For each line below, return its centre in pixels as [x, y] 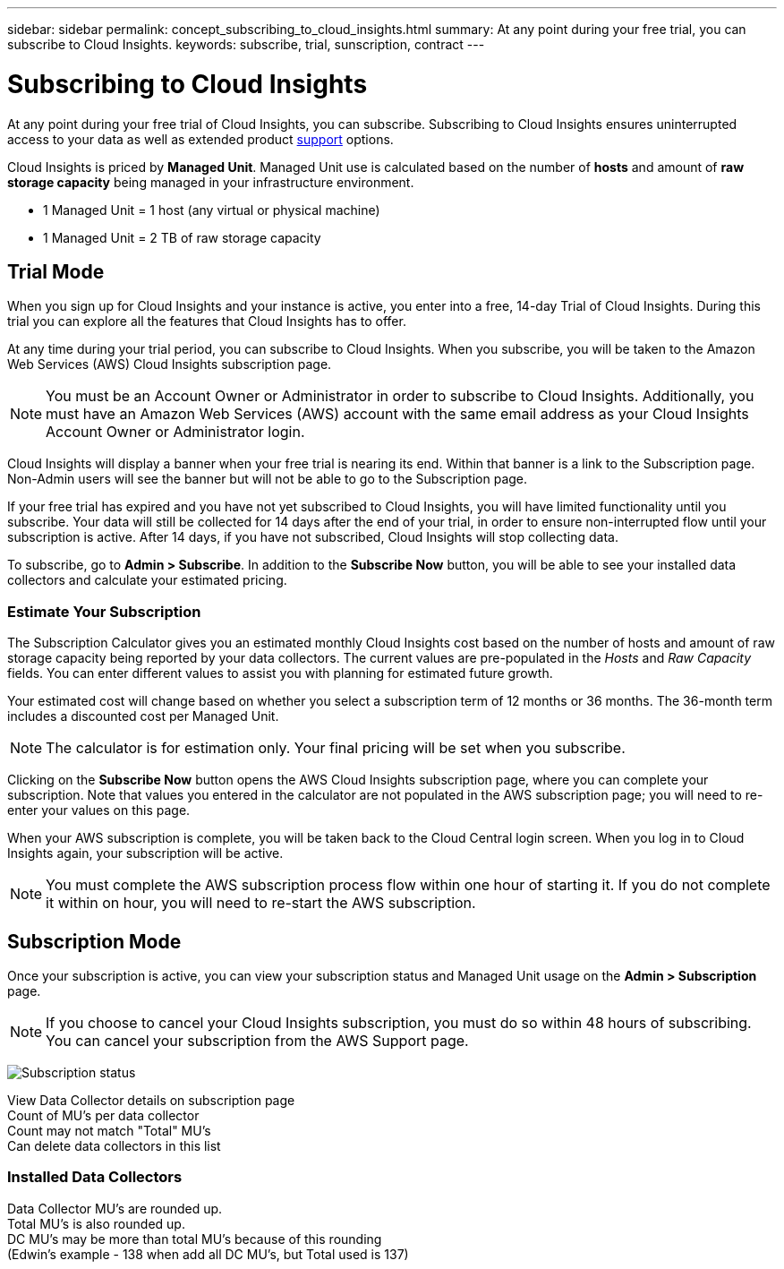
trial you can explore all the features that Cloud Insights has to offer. [207, 322]
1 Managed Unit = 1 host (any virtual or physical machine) [212, 210]
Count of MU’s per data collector [103, 1115]
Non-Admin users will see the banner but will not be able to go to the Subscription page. [268, 479]
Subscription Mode [94, 941]
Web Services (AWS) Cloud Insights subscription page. [170, 364]
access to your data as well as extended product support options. [200, 139]
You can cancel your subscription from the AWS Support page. [257, 1040]
